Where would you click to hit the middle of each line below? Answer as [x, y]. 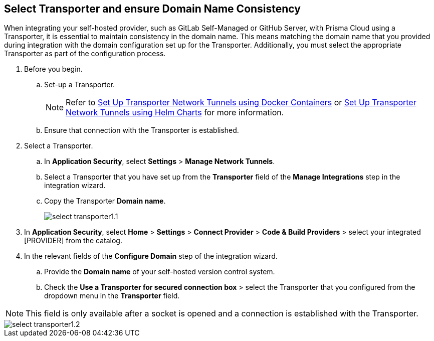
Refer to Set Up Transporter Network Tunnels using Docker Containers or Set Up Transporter [241, 103]
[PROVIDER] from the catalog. [73, 241]
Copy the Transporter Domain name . [105, 201]
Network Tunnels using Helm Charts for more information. [175, 113]
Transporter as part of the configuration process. [85, 54]
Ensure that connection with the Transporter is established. [142, 130]
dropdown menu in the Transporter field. [112, 296]
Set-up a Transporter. [80, 85]
